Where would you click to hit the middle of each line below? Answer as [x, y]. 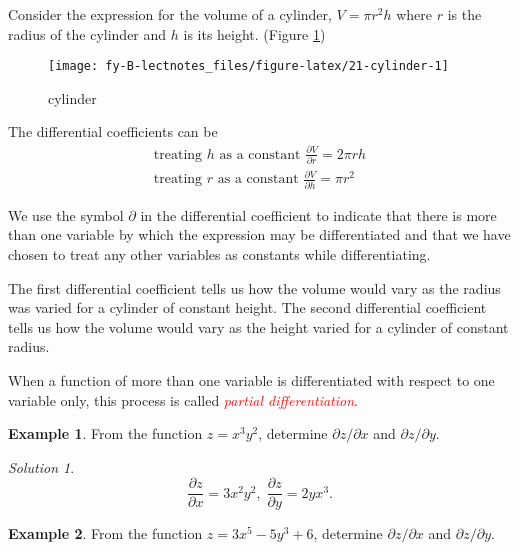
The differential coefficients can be [113, 131]
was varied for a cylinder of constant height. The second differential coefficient [247, 307]
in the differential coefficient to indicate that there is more [318, 214]
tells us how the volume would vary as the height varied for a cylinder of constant [258, 326]
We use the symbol [66, 214]
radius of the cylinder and [87, 33]
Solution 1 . [41, 466]
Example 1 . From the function [105, 433]
